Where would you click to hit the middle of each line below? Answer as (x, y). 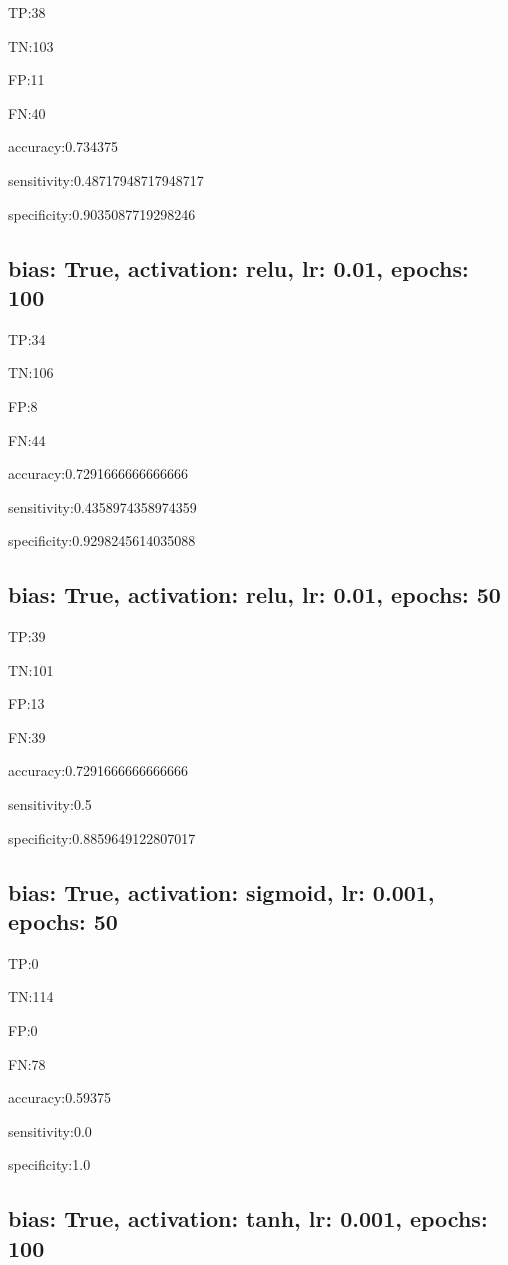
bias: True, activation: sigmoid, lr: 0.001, (221, 891)
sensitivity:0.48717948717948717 (106, 179)
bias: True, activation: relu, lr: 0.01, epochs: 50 (254, 594)
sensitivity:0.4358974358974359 (102, 506)
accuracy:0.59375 (60, 1097)
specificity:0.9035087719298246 (102, 213)
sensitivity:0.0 (50, 1130)
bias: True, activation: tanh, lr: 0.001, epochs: (248, 1218)
